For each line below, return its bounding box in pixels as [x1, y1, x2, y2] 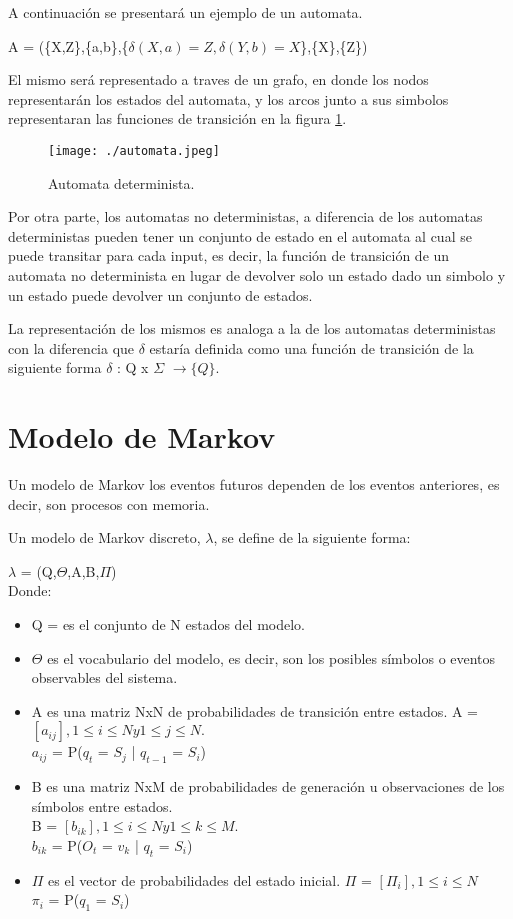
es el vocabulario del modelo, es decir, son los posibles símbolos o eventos [47, 647, 496, 668]
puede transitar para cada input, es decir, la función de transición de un [8, 245, 450, 266]
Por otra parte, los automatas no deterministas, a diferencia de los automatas [8, 206, 483, 227]
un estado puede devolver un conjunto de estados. [8, 284, 313, 305]
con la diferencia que [8, 337, 135, 358]
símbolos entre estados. [31, 795, 173, 816]
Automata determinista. [48, 172, 195, 193]
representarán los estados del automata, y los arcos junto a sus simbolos [8, 88, 449, 109]
